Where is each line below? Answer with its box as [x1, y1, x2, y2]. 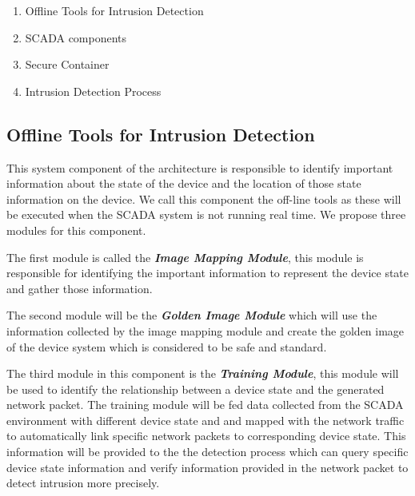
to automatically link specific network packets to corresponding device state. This [6, 427, 406, 444]
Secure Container [25, 56, 110, 73]
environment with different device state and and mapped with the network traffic [6, 411, 405, 428]
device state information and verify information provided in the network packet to [6, 458, 409, 475]
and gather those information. [6, 280, 153, 296]
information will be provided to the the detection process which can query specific [6, 443, 409, 460]
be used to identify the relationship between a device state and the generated [6, 380, 385, 397]
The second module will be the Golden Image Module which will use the [6, 307, 377, 323]
